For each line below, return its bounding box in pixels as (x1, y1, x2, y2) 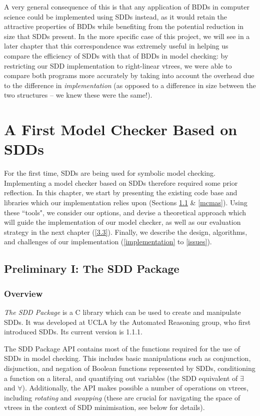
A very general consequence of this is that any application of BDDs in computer (4, 2, 249, 12)
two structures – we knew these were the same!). (4, 90, 152, 100)
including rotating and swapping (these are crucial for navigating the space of (4, 392, 240, 402)
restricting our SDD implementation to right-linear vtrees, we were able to (4, 60, 232, 71)
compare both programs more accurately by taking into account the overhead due (4, 70, 254, 81)
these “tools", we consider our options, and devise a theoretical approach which (4, 207, 246, 217)
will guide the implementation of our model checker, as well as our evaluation (4, 217, 241, 227)
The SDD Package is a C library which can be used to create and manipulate (4, 307, 241, 317)
